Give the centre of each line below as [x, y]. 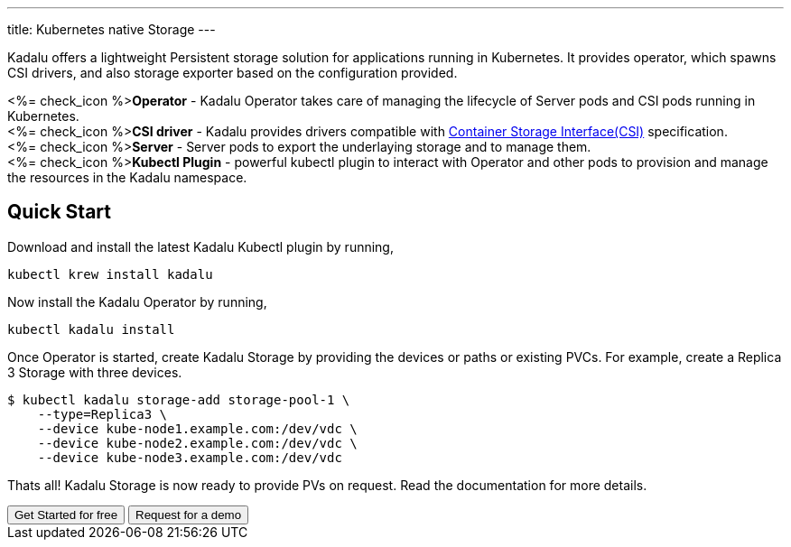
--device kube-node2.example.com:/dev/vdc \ [197, 443]
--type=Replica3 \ [102, 414]
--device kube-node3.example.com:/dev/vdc [190, 457]
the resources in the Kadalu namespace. [127, 177]
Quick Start [59, 212]
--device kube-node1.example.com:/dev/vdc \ [197, 428]
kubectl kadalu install [91, 329]
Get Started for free [66, 515]
